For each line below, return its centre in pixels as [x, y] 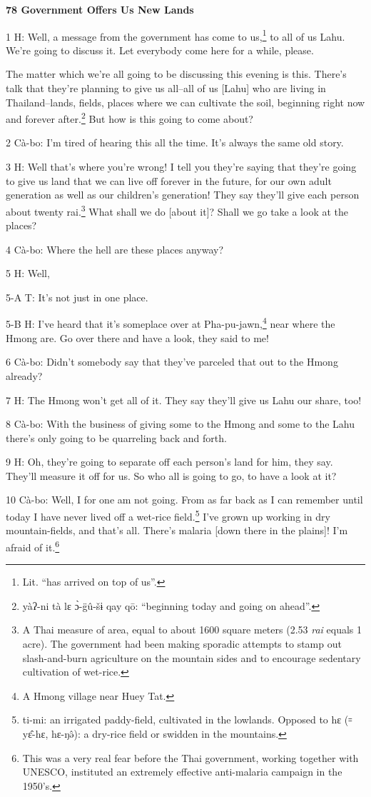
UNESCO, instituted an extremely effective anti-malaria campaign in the [182, 772]
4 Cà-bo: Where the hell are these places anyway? [115, 249]
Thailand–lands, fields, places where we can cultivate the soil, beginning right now [185, 102]
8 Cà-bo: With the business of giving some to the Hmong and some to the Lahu [180, 424]
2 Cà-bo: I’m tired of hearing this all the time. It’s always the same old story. [175, 142]
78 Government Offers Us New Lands [100, 9]
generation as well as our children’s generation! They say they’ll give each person [183, 195]
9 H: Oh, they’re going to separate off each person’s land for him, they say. [169, 462]
